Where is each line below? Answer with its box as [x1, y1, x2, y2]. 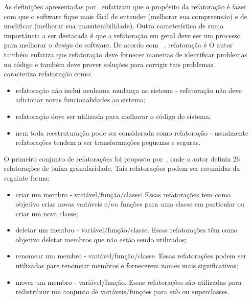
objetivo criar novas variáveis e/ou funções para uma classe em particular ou [15, 199, 245, 209]
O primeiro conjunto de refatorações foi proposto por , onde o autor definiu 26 [4, 153, 240, 163]
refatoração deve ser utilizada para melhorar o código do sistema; [15, 111, 211, 121]
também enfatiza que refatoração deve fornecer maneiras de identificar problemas [4, 49, 248, 59]
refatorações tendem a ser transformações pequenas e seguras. [15, 137, 201, 147]
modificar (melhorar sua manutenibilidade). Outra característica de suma [4, 21, 224, 31]
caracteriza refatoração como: [4, 69, 92, 79]
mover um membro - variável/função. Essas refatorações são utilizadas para [15, 277, 242, 287]
